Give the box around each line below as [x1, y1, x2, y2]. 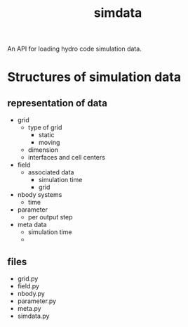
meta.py [17, 304, 41, 312]
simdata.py [17, 312, 50, 320]
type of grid [27, 123, 62, 132]
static [38, 131, 55, 139]
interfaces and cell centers [27, 153, 105, 162]
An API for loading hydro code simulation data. [7, 44, 142, 53]
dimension [27, 146, 58, 154]
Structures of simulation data [7, 69, 181, 85]
